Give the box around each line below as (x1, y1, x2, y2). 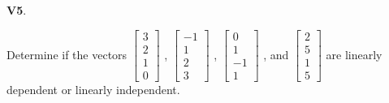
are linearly (326, 45, 383, 62)
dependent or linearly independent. (6, 80, 180, 97)
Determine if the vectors (6, 45, 128, 62)
